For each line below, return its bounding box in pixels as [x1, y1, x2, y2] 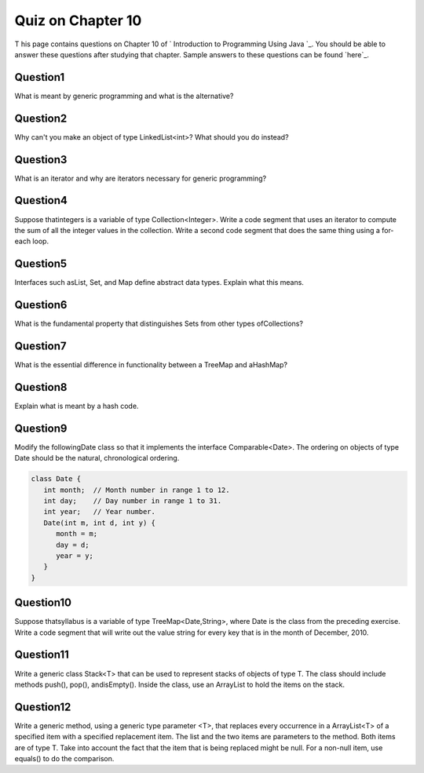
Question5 [14, 257, 68, 271]
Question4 [14, 194, 68, 207]
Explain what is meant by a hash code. [14, 401, 139, 410]
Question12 [14, 700, 71, 713]
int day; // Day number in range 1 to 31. [43, 497, 222, 505]
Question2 [14, 111, 68, 125]
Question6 [14, 298, 68, 312]
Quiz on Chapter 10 [14, 12, 142, 29]
